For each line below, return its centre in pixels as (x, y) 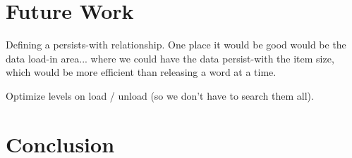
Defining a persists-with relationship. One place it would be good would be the (176, 45)
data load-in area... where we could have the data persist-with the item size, (170, 58)
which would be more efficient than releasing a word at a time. (141, 72)
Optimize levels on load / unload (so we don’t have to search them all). (160, 95)
